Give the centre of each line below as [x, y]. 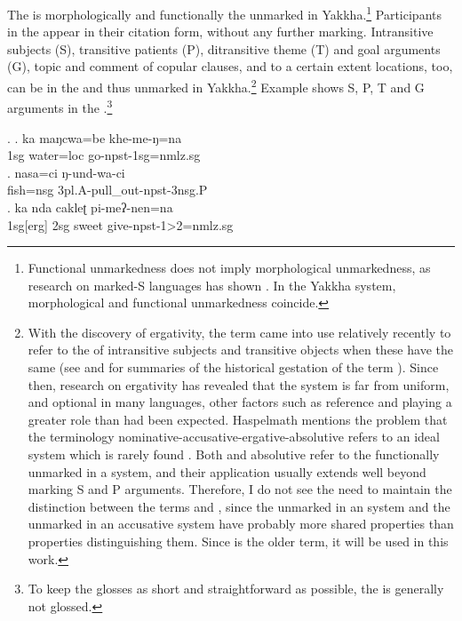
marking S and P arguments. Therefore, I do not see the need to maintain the [240, 489]
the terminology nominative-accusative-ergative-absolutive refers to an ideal [234, 437]
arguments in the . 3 [60, 106]
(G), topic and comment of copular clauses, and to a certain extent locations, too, [230, 66]
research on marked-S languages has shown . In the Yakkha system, [212, 285]
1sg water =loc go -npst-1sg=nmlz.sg [104, 155]
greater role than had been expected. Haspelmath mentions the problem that [238, 419]
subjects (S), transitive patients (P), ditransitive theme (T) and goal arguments [224, 48]
